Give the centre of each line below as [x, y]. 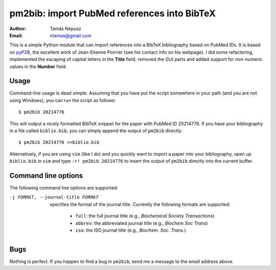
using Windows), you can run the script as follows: [63, 100]
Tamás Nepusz [66, 29]
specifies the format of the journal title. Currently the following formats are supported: [140, 204]
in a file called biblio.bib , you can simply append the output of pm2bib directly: [96, 131]
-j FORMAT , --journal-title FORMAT [54, 197]
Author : [18, 29]
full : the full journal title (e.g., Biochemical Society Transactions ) [145, 216]
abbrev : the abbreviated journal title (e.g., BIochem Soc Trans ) [142, 223]
